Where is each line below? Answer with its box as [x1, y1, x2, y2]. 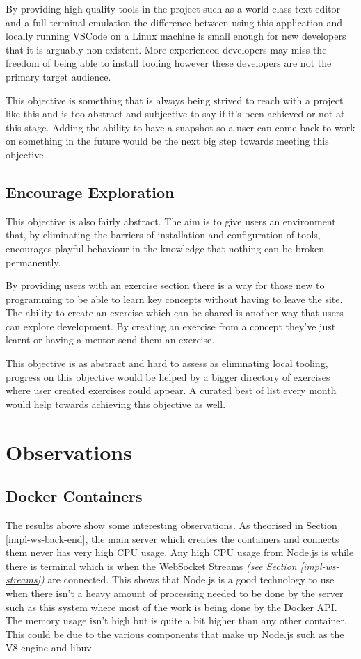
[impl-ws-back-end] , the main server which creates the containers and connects [6, 531, 339, 546]
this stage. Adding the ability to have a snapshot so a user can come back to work [6, 120, 355, 134]
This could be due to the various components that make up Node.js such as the [6, 626, 344, 641]
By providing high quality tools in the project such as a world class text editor [6, 1, 341, 15]
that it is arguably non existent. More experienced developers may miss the [6, 42, 327, 56]
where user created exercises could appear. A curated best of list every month [6, 383, 337, 398]
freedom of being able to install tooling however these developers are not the [6, 56, 332, 70]
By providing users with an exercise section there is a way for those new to [6, 278, 325, 293]
